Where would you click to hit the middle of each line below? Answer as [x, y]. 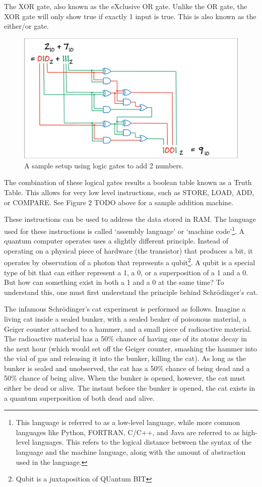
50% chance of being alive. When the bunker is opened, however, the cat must [125, 378]
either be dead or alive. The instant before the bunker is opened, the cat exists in [130, 388]
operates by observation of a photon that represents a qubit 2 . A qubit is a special [130, 261]
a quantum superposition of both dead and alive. [79, 398]
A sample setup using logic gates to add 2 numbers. [104, 165]
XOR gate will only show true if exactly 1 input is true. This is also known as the [130, 16]
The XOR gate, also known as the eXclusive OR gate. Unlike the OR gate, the [126, 6]
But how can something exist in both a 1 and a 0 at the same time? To [114, 282]
